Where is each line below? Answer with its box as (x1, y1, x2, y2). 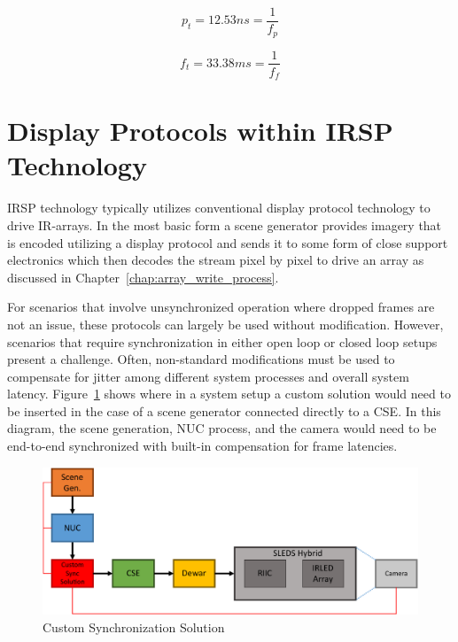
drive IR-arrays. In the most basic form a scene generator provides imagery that (7, 215, 442, 234)
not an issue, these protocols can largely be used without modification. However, (7, 314, 444, 333)
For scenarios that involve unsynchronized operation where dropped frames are (7, 298, 435, 316)
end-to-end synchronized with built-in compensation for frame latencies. (7, 437, 398, 455)
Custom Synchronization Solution (43, 617, 225, 636)
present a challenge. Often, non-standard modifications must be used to (7, 350, 395, 368)
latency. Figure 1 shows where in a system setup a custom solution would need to (7, 384, 451, 403)
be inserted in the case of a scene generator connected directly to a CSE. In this (7, 401, 441, 420)
